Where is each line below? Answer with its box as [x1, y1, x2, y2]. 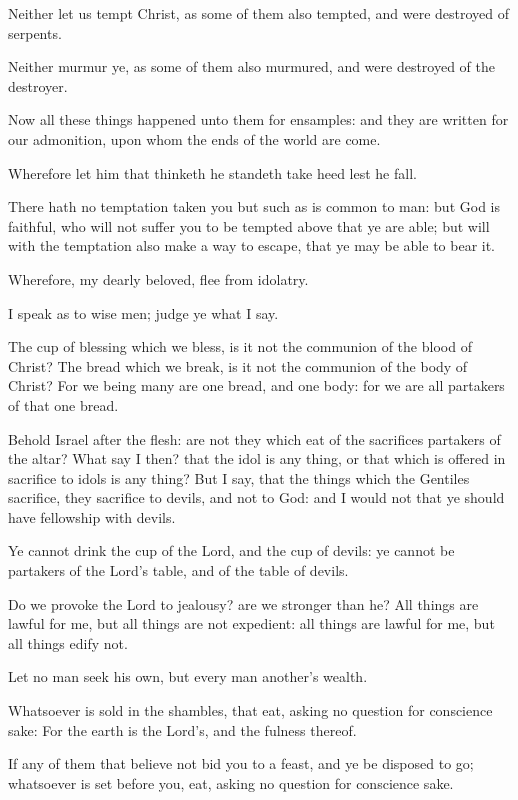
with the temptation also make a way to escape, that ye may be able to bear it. [8, 235, 496, 256]
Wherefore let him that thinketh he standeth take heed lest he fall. [8, 162, 417, 183]
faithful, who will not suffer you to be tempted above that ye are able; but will [8, 215, 490, 236]
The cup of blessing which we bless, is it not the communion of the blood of [8, 336, 472, 357]
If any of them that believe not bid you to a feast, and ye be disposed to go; [8, 753, 474, 774]
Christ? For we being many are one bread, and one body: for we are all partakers [8, 375, 505, 396]
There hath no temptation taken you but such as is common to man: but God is [8, 196, 500, 217]
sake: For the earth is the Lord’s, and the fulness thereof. [8, 719, 357, 740]
